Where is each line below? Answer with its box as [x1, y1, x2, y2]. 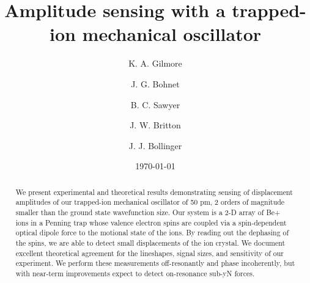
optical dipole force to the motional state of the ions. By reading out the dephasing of [15, 227, 289, 238]
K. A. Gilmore [128, 57, 182, 70]
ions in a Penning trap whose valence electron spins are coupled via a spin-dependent [15, 217, 287, 227]
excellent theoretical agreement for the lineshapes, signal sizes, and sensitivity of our [15, 248, 284, 258]
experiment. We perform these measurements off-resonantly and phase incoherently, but [15, 258, 295, 268]
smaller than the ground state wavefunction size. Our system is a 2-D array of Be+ [15, 207, 281, 217]
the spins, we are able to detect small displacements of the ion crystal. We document [15, 237, 286, 248]
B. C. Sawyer [130, 98, 180, 111]
